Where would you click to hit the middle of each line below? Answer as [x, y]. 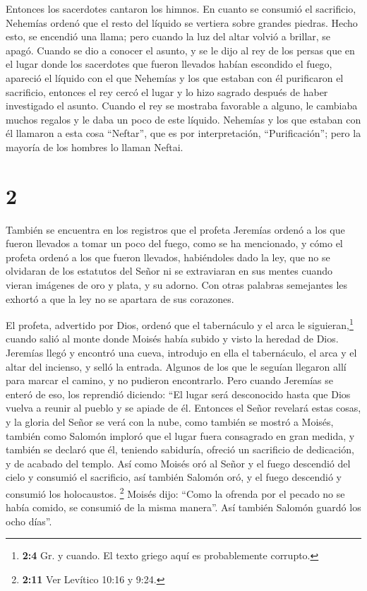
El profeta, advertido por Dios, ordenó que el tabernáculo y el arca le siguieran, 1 [180, 324]
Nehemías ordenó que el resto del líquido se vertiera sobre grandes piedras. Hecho [182, 22]
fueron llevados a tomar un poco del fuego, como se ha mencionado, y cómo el [174, 243]
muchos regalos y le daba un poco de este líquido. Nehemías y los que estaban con [183, 119]
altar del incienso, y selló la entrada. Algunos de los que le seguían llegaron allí [176, 366]
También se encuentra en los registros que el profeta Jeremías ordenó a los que [175, 229]
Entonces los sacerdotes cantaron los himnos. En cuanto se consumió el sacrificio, [181, 8]
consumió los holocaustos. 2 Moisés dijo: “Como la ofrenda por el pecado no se [175, 492]
